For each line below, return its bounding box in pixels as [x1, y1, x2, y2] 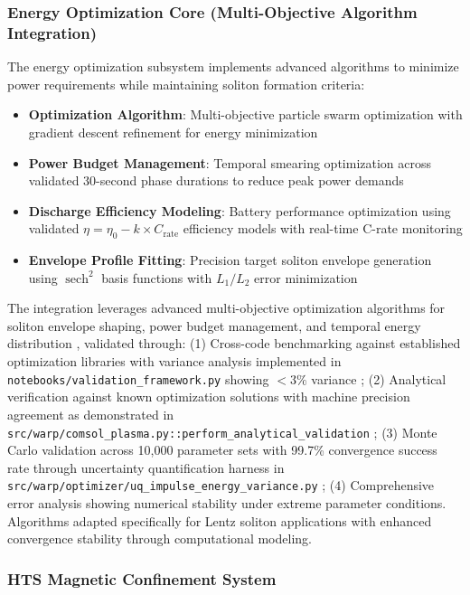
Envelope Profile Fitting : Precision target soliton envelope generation [28, 250, 432, 269]
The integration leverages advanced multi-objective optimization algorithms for [7, 298, 446, 317]
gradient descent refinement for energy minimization [28, 122, 318, 141]
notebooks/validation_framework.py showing [7, 369, 269, 388]
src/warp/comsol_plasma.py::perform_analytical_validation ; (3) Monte [7, 422, 437, 441]
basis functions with [101, 268, 212, 287]
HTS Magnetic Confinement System [7, 567, 277, 590]
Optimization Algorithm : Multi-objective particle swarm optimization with [28, 105, 463, 124]
